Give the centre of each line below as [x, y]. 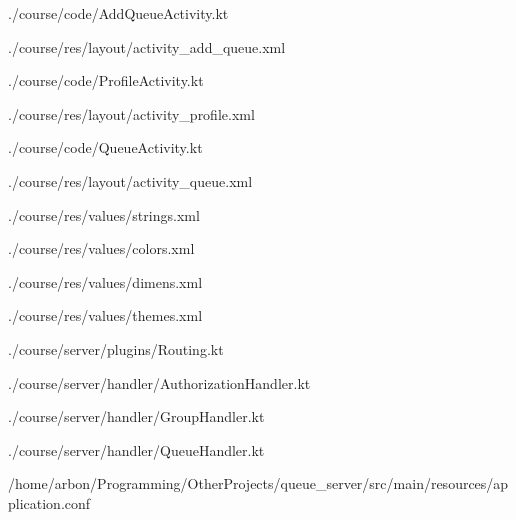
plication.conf [49, 502]
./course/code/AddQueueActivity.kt [118, 13]
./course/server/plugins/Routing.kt [116, 348]
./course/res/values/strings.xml [104, 214]
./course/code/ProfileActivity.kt [106, 80]
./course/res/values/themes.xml [105, 315]
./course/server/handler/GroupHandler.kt [136, 416]
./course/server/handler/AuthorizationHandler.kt [159, 382]
